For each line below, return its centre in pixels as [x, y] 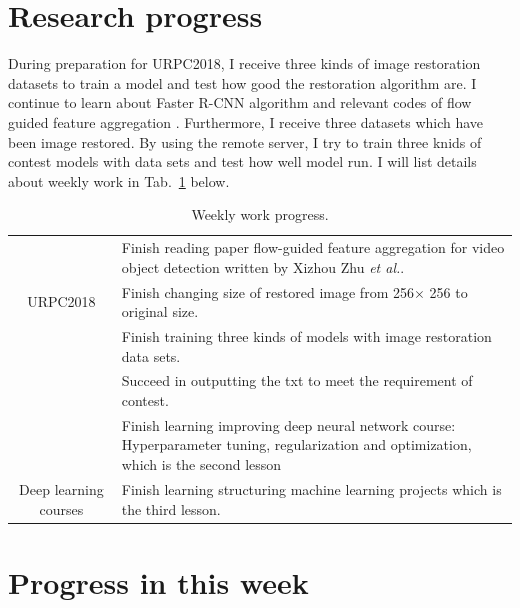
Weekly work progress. [260, 214]
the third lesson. [171, 508]
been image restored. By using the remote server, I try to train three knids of [245, 141]
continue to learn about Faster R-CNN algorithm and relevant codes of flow [240, 102]
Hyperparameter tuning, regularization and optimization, [296, 444]
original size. [160, 311]
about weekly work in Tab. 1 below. [119, 180]
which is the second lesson [201, 464]
